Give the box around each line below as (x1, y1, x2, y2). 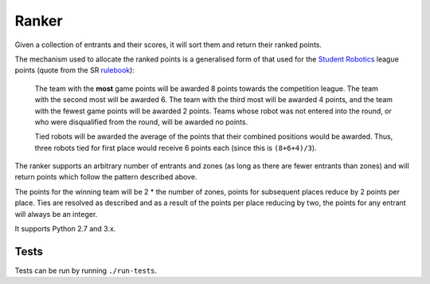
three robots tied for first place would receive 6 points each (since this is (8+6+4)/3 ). (34, 143, 318, 152)
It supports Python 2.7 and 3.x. (14, 224, 116, 234)
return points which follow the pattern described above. (14, 172, 197, 182)
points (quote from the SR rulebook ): (14, 65, 135, 75)
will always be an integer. (14, 209, 98, 219)
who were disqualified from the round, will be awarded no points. (34, 116, 248, 127)
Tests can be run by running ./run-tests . (14, 266, 158, 275)
